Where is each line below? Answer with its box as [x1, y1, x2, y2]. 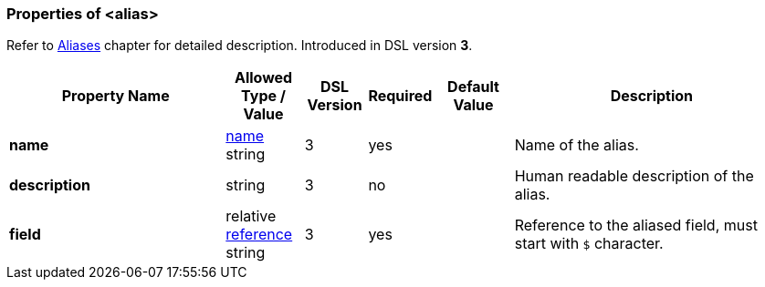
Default [447, 77, 499, 97]
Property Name [61, 87, 170, 106]
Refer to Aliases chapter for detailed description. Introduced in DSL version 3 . [6, 37, 473, 54]
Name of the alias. [514, 136, 639, 155]
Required [368, 87, 433, 106]
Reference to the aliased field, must [514, 216, 758, 235]
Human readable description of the [514, 167, 754, 186]
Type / [241, 87, 287, 106]
